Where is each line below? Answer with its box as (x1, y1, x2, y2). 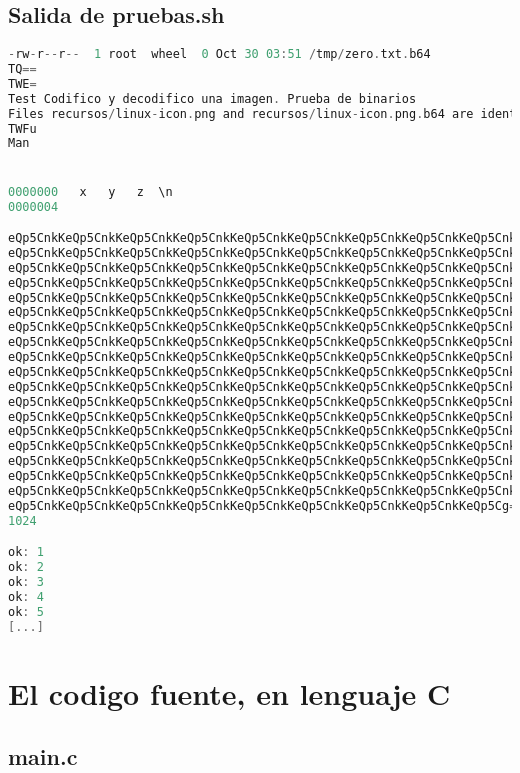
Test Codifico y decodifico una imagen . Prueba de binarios (8, 91, 417, 106)
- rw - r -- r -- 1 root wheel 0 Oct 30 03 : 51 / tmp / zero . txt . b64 (8, 47, 431, 62)
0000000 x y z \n (8, 184, 173, 199)
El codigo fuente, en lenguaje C (8, 672, 451, 713)
